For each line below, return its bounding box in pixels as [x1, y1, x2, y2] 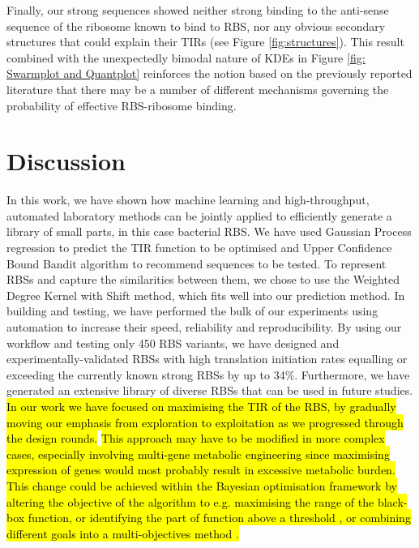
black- [377, 493, 408, 510]
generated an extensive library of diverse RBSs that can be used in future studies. [6, 382, 413, 399]
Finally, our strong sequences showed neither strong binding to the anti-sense [6, 2, 389, 18]
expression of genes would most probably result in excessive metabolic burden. [6, 461, 395, 478]
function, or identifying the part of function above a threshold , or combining [28, 509, 411, 526]
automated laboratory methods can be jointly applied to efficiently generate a [6, 207, 392, 224]
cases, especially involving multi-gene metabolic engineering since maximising [6, 445, 390, 462]
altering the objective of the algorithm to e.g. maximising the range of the [6, 493, 374, 510]
